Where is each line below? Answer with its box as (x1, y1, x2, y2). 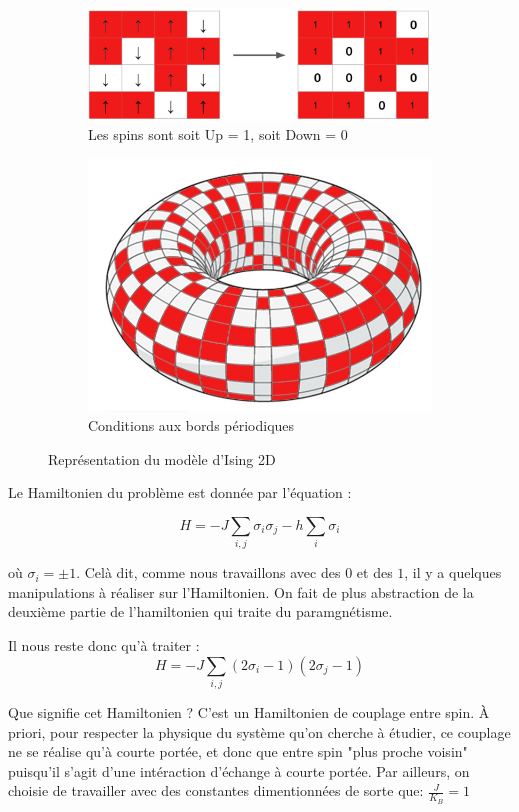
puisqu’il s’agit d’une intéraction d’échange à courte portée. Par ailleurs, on (8, 760, 470, 781)
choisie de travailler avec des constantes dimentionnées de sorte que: (8, 780, 424, 801)
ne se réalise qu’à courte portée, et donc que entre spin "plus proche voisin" (8, 741, 468, 762)
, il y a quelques (404, 562, 502, 583)
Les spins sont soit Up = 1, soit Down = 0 (88, 124, 348, 145)
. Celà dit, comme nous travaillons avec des (76, 562, 341, 583)
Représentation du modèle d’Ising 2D (48, 448, 276, 469)
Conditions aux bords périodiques (88, 415, 295, 436)
